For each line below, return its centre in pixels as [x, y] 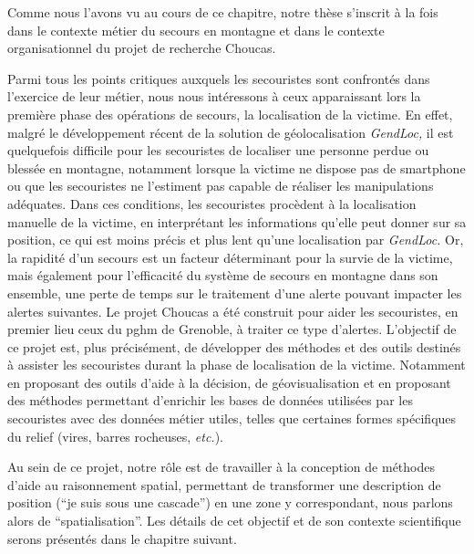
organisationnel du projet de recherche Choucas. [142, 48]
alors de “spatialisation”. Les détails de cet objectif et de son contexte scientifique [234, 521]
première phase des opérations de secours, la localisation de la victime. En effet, [230, 114]
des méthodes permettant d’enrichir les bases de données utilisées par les [210, 400]
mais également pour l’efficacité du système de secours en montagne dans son [223, 275]
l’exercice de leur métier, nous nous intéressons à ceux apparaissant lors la [214, 96]
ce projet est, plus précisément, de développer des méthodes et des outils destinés [234, 346]
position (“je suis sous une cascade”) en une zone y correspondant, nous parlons [230, 502]
